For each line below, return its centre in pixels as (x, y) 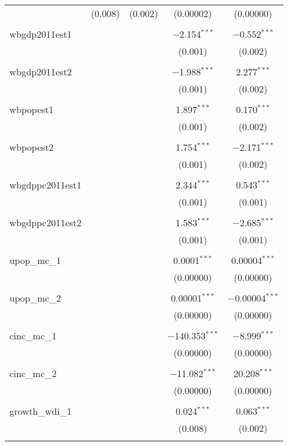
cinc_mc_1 (33, 336)
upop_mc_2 (35, 298)
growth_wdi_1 (41, 411)
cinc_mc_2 (33, 373)
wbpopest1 (32, 109)
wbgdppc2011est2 (46, 222)
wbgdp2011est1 (41, 34)
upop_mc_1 (35, 260)
